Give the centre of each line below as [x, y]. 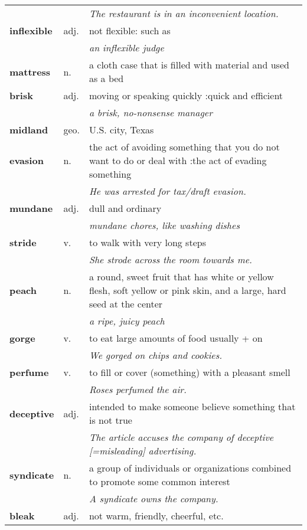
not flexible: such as [130, 30]
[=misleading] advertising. [143, 451]
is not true [110, 420]
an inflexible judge [126, 48]
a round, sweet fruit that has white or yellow [181, 277]
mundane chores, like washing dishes [164, 225]
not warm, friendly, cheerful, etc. [156, 516]
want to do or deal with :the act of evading [178, 160]
